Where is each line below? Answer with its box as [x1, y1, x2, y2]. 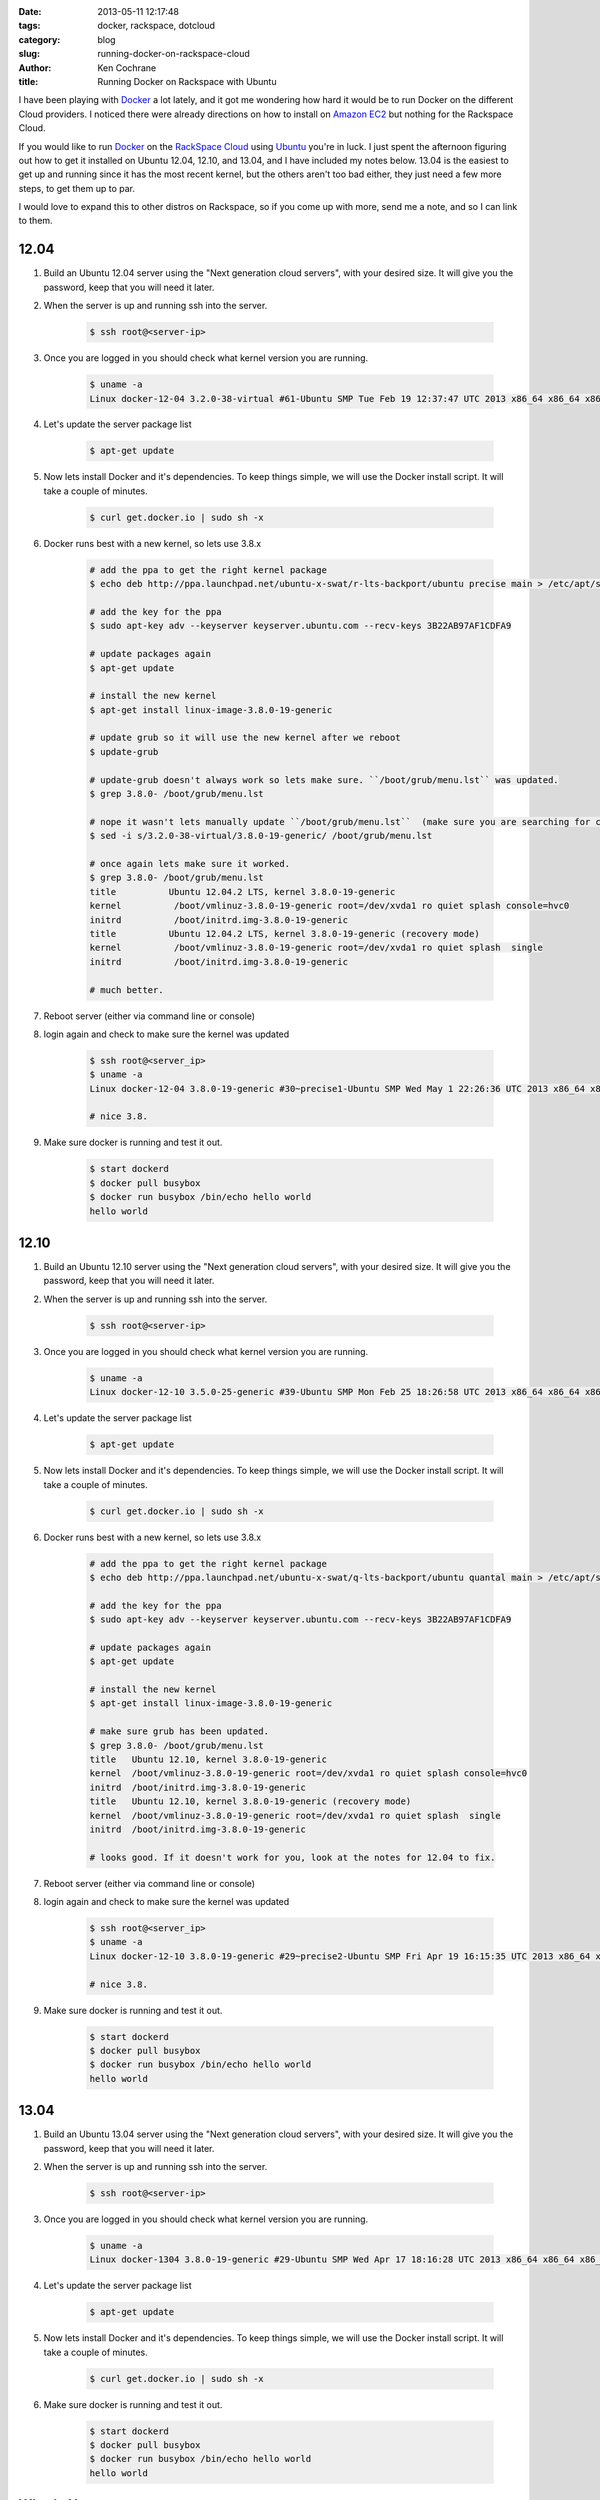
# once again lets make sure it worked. [89, 858, 290, 869]
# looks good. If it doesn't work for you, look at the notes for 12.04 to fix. [89, 1851, 496, 1863]
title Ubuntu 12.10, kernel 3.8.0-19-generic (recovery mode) [89, 1796, 412, 1807]
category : [18, 33, 61, 45]
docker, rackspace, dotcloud [97, 20, 215, 32]
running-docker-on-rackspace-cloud [97, 48, 250, 60]
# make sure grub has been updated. [89, 1726, 270, 1737]
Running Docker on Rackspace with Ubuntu [97, 75, 277, 87]
